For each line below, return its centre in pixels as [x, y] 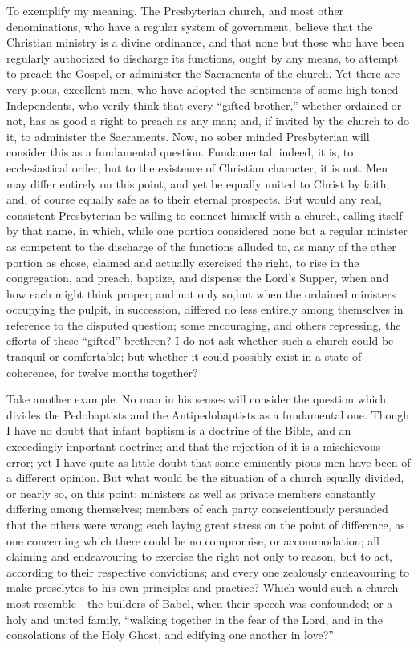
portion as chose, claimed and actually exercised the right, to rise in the [183, 262]
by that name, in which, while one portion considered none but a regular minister [207, 231]
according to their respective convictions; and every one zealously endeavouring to [208, 571]
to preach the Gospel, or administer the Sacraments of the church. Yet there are [203, 73]
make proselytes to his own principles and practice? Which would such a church [203, 587]
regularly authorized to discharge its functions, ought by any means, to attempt [203, 57]
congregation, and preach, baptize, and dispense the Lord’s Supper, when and [198, 278]
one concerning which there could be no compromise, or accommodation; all [193, 540]
